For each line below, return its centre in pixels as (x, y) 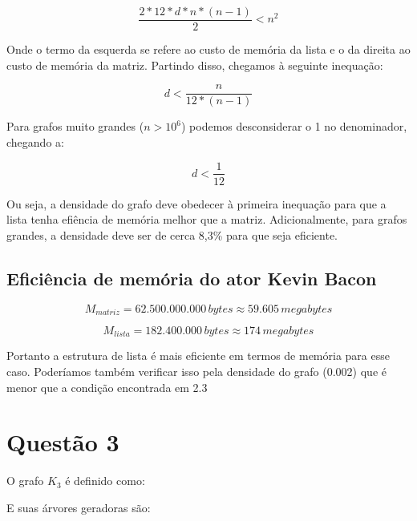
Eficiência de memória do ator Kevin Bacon (192, 278)
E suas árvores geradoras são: (79, 507)
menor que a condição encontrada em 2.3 (107, 387)
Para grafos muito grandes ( (75, 126)
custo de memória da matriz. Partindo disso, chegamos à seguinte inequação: (195, 65)
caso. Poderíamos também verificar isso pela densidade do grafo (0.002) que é (196, 372)
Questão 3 (63, 442)
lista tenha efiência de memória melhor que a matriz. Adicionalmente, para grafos (207, 219)
